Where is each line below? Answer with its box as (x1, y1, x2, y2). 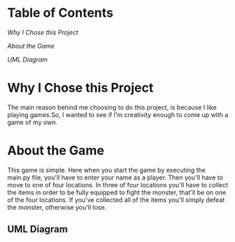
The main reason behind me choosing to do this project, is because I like (7, 103, 217, 112)
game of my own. (7, 118, 58, 126)
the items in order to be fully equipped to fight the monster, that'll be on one (7, 188, 227, 196)
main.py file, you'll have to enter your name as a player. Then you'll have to (7, 173, 223, 182)
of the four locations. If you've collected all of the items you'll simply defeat (7, 195, 225, 204)
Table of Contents (7, 5, 114, 21)
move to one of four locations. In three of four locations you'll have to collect (7, 180, 229, 189)
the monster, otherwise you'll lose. (7, 203, 107, 211)
